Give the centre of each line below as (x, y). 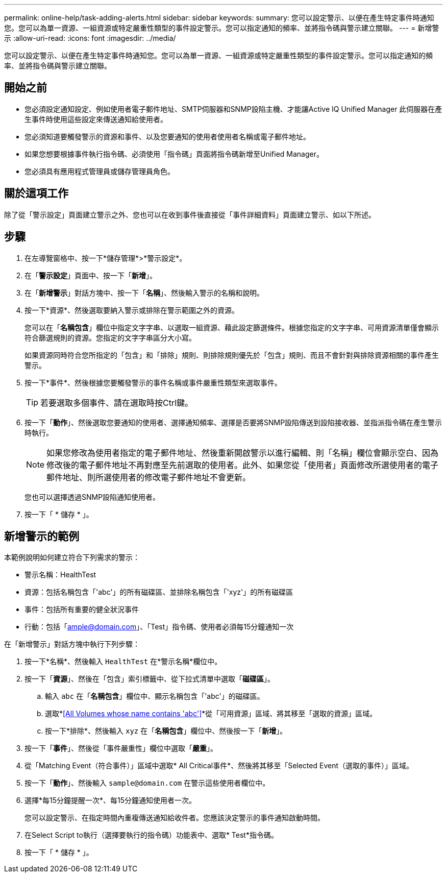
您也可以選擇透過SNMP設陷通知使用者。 (92, 497)
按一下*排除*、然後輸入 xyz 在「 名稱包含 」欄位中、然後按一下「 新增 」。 (166, 731)
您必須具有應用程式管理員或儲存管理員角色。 (100, 171)
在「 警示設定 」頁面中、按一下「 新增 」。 (91, 275)
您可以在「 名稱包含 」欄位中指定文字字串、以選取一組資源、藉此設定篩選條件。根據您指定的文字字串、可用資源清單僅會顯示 (232, 327)
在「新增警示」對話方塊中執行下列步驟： (72, 644)
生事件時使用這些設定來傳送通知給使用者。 (96, 119)
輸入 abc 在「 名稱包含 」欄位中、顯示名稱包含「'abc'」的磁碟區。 (155, 696)
